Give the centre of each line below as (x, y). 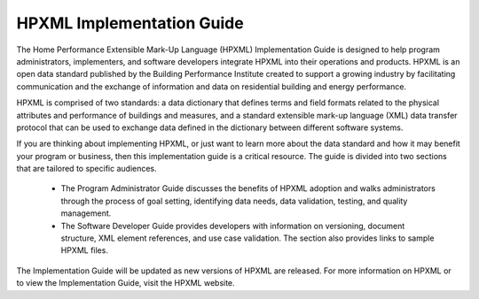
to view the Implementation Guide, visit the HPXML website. (126, 283)
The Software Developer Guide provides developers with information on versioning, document (233, 226)
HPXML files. (84, 250)
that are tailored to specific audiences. (86, 169)
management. (86, 213)
